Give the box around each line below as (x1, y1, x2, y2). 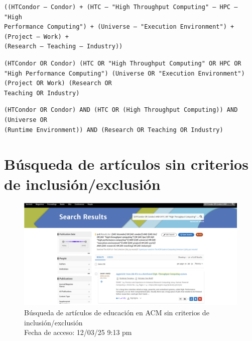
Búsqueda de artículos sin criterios (4, 154, 248, 174)
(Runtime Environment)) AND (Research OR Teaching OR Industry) (4, 126, 223, 133)
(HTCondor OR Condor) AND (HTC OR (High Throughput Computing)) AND (4, 106, 238, 114)
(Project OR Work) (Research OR (4, 80, 112, 87)
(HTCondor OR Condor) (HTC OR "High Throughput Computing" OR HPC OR (4, 59, 241, 67)
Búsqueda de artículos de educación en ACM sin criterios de (24, 307, 209, 317)
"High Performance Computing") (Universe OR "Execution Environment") (4, 70, 245, 77)
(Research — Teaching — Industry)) (4, 43, 123, 50)
